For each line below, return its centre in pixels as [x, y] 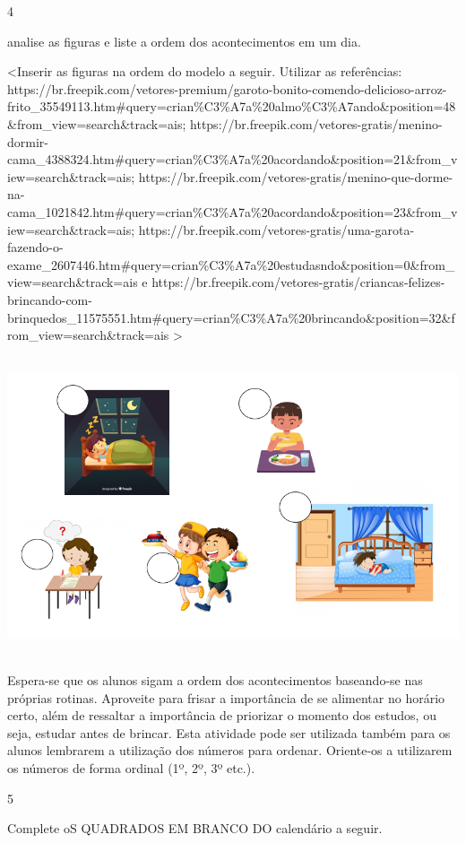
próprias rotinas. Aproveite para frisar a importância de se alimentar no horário [226, 697]
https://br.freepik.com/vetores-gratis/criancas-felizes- [298, 282]
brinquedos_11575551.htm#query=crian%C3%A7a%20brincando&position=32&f [231, 317]
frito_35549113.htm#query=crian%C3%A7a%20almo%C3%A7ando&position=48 [232, 106]
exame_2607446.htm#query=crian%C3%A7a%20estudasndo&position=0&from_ [231, 264]
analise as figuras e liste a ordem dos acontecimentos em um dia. [184, 41]
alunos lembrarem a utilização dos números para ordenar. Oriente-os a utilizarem [230, 750]
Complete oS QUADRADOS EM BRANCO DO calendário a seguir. [195, 828]
